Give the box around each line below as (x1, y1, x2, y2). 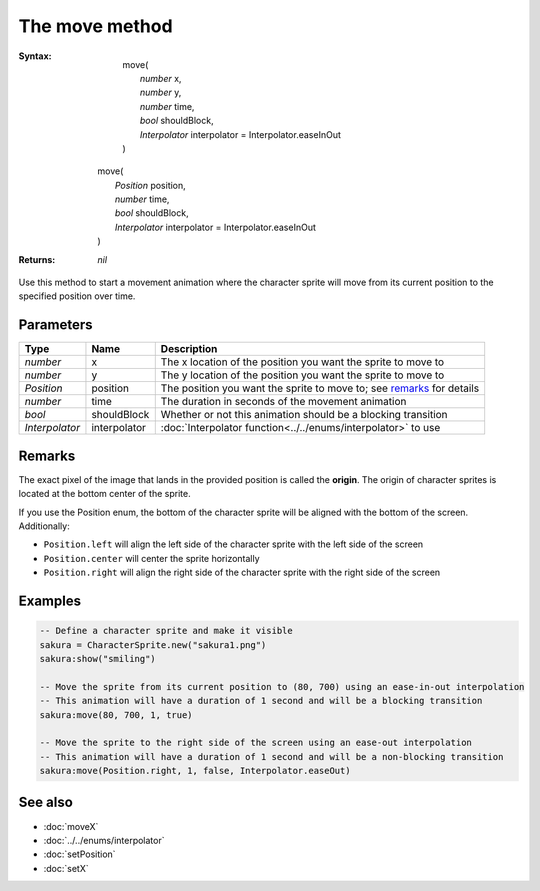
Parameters (18, 316, 93, 334)
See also (18, 794, 74, 811)
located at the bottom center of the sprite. (18, 488, 191, 500)
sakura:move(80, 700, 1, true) (39, 709, 194, 720)
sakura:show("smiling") (39, 653, 157, 664)
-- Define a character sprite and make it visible (39, 625, 294, 637)
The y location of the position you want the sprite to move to (160, 368, 445, 382)
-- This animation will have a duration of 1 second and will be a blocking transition (39, 695, 483, 707)
